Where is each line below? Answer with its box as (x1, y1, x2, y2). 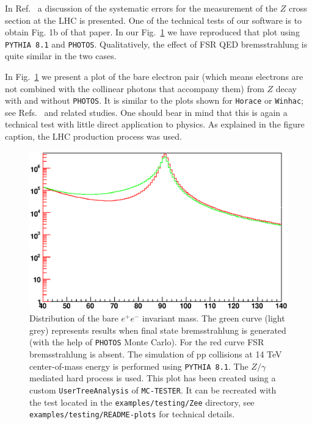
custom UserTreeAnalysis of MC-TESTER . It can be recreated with (29, 383, 277, 396)
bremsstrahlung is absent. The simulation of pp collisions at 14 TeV (29, 348, 282, 361)
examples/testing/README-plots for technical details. (29, 408, 235, 420)
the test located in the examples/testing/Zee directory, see (29, 395, 255, 408)
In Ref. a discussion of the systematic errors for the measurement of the (5, 2, 278, 14)
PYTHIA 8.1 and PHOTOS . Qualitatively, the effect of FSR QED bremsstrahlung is (5, 37, 308, 50)
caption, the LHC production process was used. (5, 130, 182, 143)
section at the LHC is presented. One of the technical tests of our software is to (5, 13, 302, 26)
